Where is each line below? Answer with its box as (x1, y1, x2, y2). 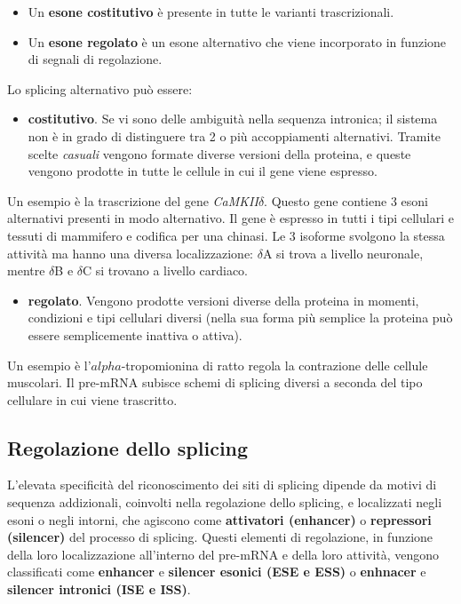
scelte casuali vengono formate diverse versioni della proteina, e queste (28, 144, 411, 163)
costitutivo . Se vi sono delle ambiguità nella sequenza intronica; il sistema (28, 109, 438, 128)
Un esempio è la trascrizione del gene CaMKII (7, 191, 258, 210)
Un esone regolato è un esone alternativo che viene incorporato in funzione (28, 32, 447, 51)
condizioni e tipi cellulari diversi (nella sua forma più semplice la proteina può (28, 308, 453, 327)
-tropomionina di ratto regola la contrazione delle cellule (121, 355, 428, 374)
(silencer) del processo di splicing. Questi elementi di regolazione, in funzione (7, 528, 433, 546)
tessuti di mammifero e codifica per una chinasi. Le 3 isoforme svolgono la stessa (7, 226, 445, 244)
